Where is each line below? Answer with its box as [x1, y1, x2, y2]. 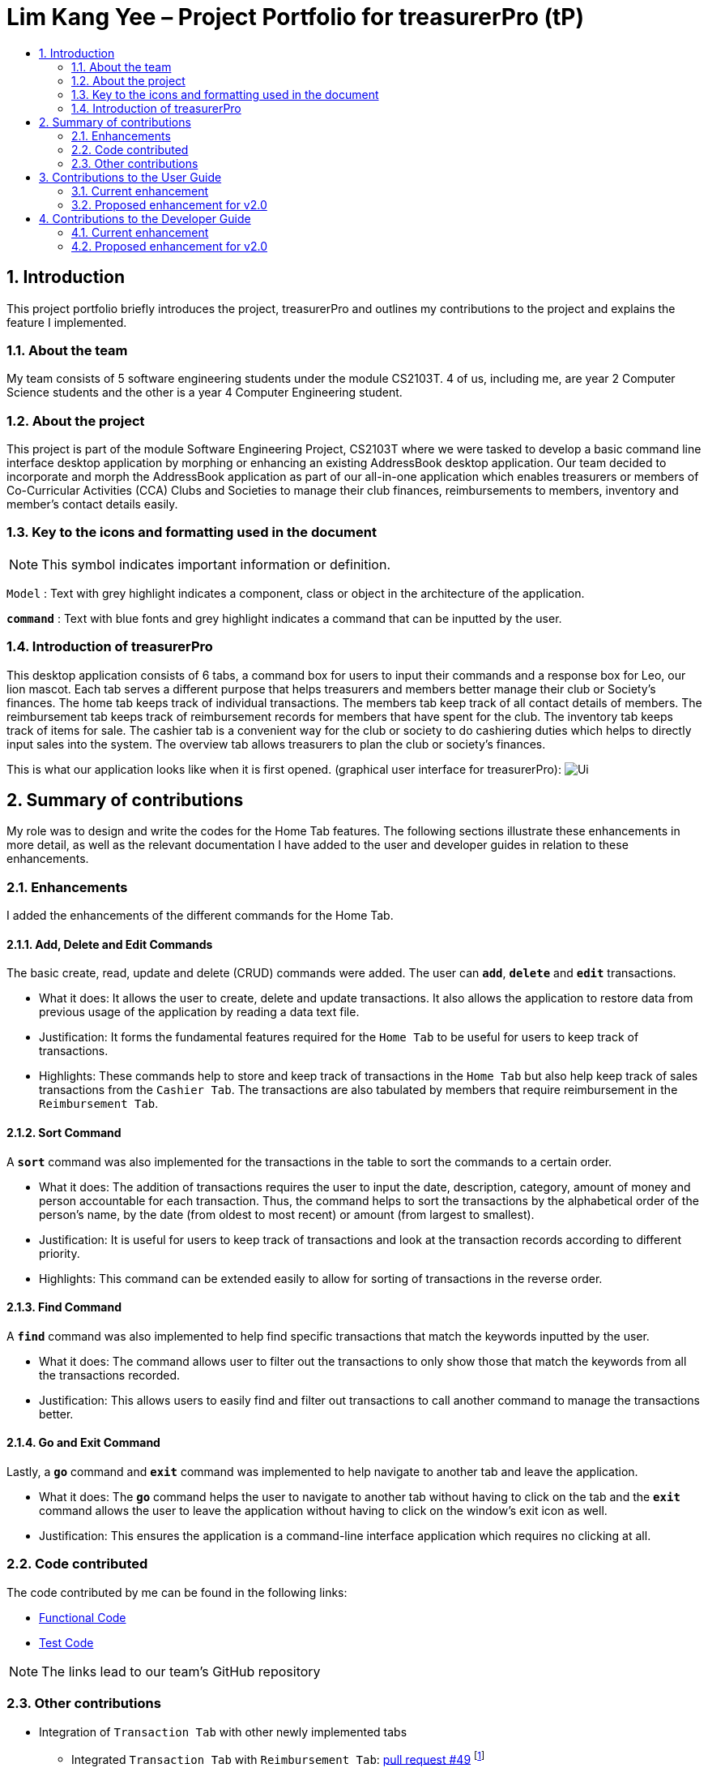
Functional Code [39, 1610, 126, 1624]
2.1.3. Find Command [6, 1300, 122, 1315]
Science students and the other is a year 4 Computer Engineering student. [6, 385, 403, 400]
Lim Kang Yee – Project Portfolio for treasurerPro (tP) [6, 3, 585, 31]
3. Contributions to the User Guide [39, 170, 222, 184]
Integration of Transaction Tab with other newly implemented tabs [39, 1724, 407, 1739]
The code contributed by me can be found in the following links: [6, 1585, 348, 1599]
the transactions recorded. [39, 1367, 181, 1382]
